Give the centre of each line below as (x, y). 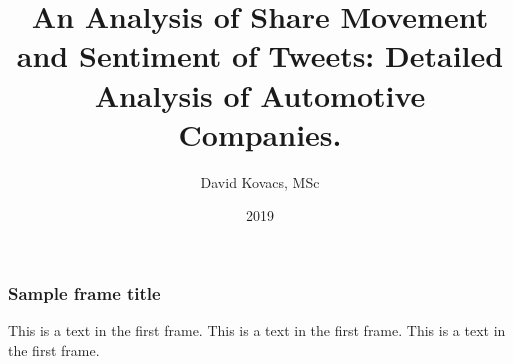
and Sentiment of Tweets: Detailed (260, 55)
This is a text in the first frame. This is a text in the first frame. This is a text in (257, 330)
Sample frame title (84, 292)
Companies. (260, 133)
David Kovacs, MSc (260, 181)
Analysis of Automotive (260, 94)
